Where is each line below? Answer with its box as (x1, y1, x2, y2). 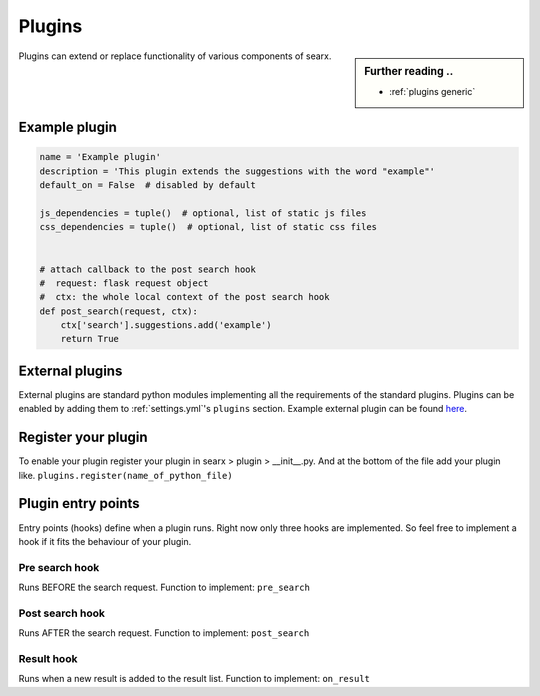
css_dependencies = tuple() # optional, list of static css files (39, 221, 378, 233)
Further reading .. (364, 64, 454, 78)
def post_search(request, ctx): (39, 305, 199, 317)
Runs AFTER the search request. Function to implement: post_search (18, 627, 310, 639)
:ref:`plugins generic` (389, 85, 476, 97)
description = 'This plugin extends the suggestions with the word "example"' (39, 165, 435, 177)
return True (60, 333, 120, 345)
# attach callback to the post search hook (39, 263, 257, 275)
